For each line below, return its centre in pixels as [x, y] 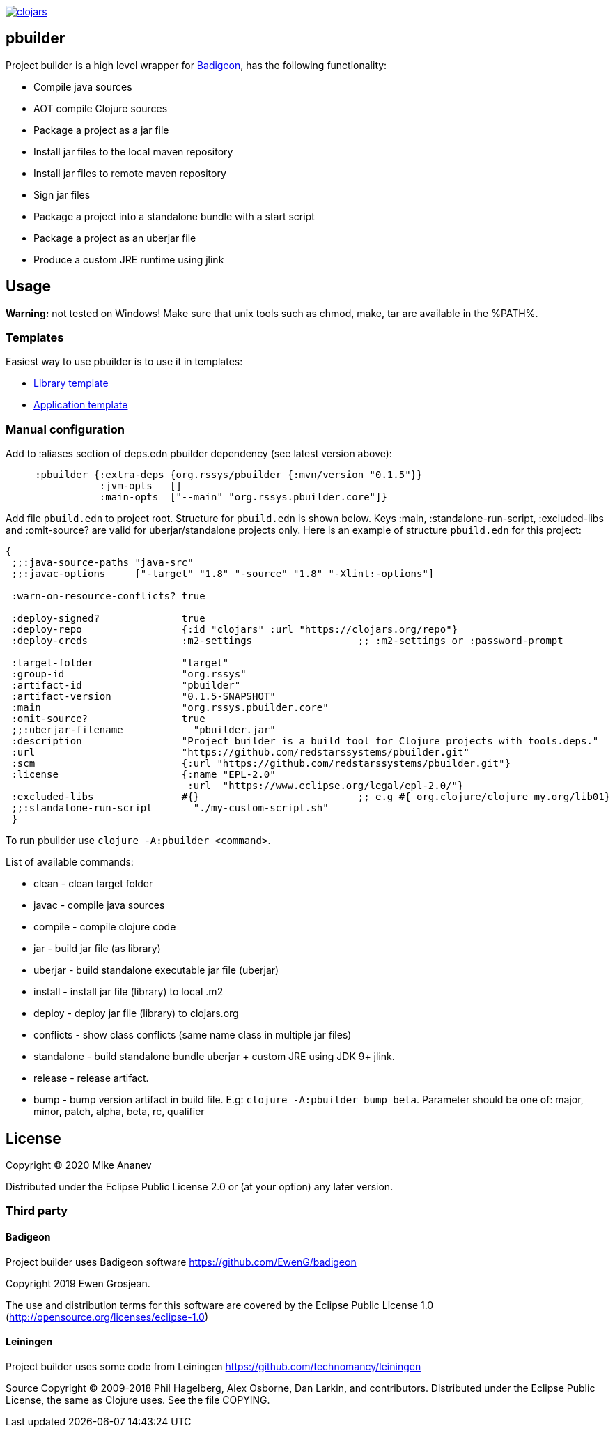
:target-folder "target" [120, 663]
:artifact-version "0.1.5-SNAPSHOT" [143, 697]
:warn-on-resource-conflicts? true [108, 596]
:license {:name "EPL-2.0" [143, 775]
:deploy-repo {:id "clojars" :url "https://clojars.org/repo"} [235, 630]
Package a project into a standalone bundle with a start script [174, 216]
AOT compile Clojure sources [101, 108]
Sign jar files [62, 194]
